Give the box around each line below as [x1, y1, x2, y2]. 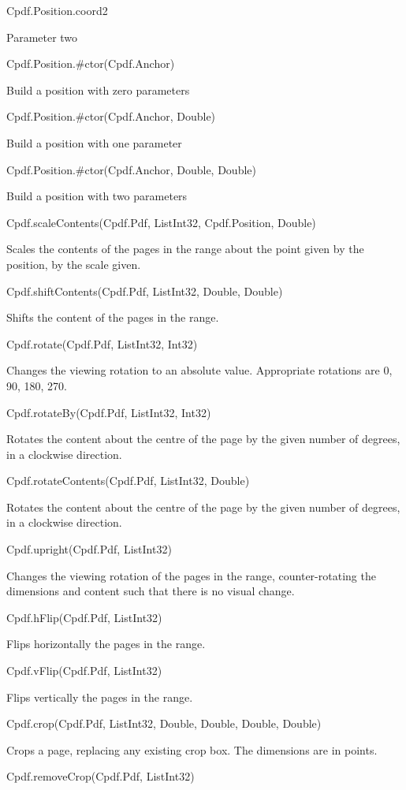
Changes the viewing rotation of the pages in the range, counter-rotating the [6, 567, 376, 583]
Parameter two [6, 28, 78, 45]
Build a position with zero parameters [6, 81, 190, 98]
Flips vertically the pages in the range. [6, 688, 193, 705]
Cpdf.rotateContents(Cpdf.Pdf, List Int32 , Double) [6, 472, 250, 489]
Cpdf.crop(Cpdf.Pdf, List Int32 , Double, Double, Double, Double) [6, 715, 322, 732]
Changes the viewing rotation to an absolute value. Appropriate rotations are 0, [6, 362, 393, 378]
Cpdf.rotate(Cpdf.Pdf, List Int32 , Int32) [6, 335, 198, 352]
